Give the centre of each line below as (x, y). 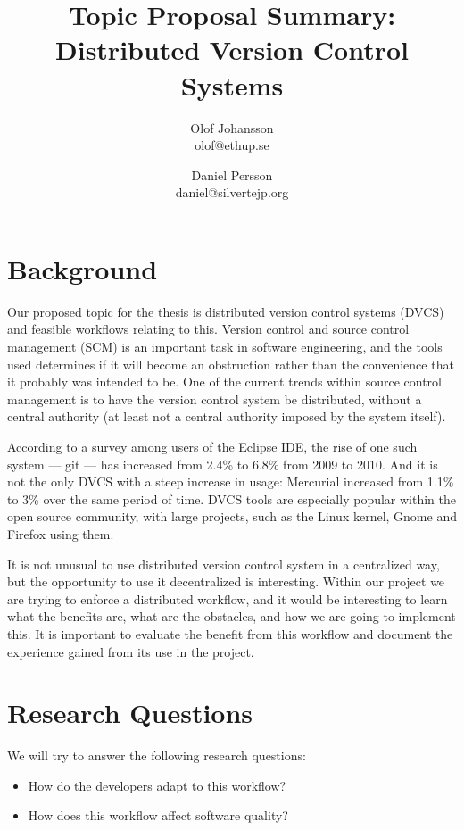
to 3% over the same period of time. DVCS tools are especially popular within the (232, 498)
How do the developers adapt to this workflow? (157, 785)
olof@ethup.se (232, 145)
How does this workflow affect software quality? (158, 815)
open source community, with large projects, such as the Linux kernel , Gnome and (232, 516)
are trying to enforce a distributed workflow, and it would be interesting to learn (228, 598)
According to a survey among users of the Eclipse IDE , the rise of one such (212, 446)
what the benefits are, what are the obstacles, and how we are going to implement (232, 616)
